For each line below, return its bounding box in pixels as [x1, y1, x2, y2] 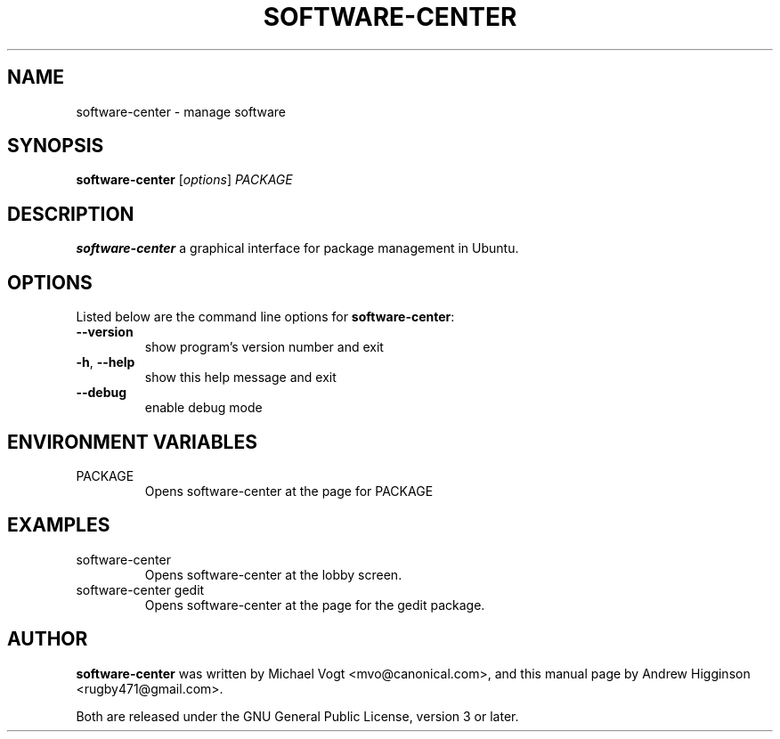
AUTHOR [7, 628, 88, 651]
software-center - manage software [76, 103, 286, 119]
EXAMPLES [7, 514, 110, 537]
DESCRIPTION [7, 202, 134, 225]
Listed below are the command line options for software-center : [76, 309, 455, 325]
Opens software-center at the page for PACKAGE [144, 483, 434, 499]
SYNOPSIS [7, 134, 104, 158]
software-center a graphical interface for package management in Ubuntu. [76, 240, 519, 256]
